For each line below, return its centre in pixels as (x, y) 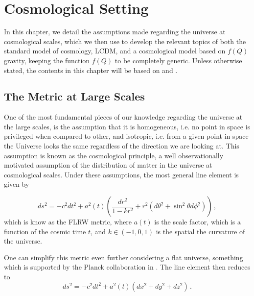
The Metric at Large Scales (74, 96)
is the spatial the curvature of (200, 231)
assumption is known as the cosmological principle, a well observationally (114, 155)
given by (17, 184)
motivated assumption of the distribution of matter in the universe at (108, 165)
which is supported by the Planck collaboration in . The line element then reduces (127, 267)
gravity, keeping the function (47, 60)
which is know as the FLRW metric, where (68, 222)
